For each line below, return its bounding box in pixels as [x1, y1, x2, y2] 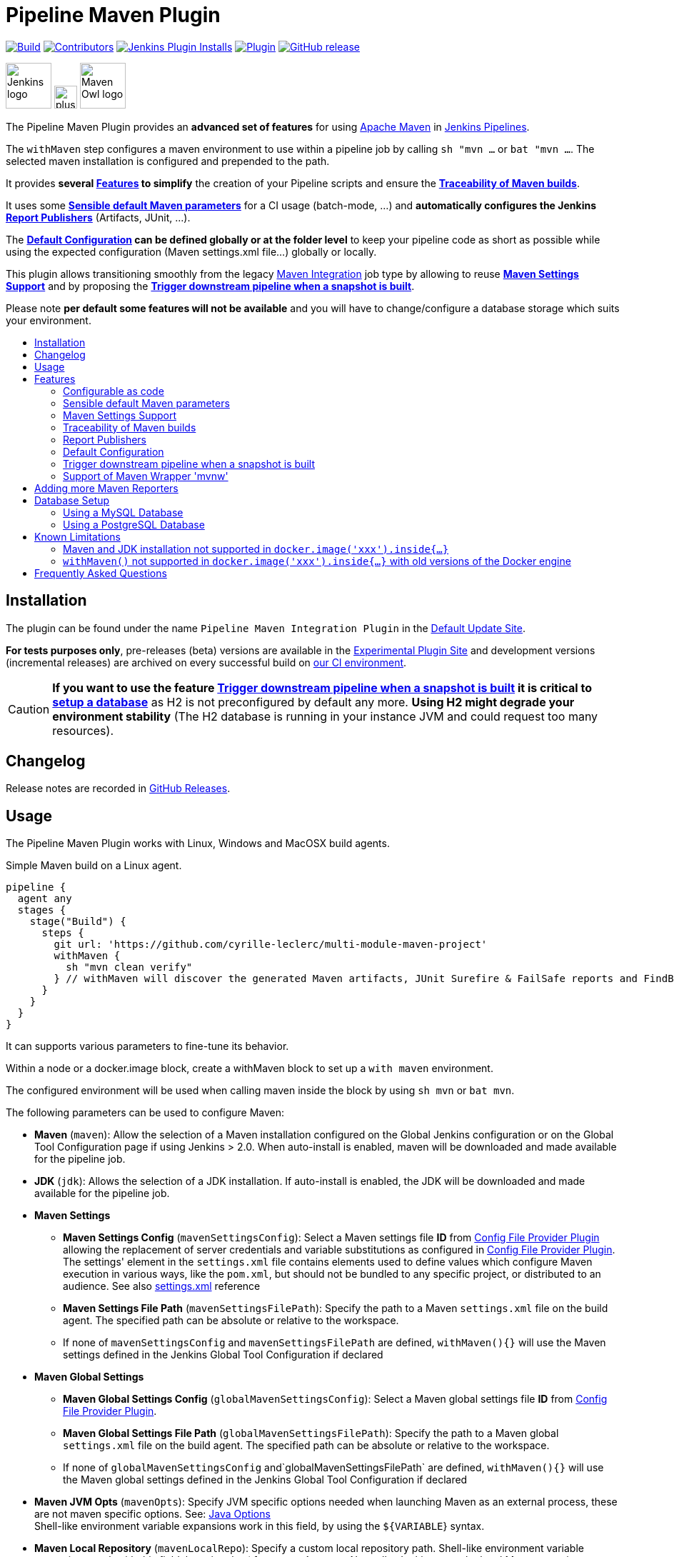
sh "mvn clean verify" [66, 961, 193, 973]
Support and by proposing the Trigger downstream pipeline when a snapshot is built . [6, 279, 415, 292]
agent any [17, 893, 72, 905]
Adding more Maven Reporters [34, 481, 178, 494]
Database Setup [34, 494, 110, 506]
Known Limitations [34, 530, 121, 543]
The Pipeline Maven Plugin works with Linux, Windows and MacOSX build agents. [6, 837, 390, 850]
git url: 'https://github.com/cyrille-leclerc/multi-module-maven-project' [54, 938, 488, 951]
